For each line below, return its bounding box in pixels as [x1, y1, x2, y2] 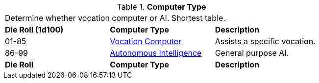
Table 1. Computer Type [117, 2, 206, 12]
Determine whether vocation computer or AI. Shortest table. [5, 13, 225, 23]
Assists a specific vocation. [215, 36, 316, 46]
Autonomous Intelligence [110, 48, 202, 58]
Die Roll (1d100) [5, 25, 64, 34]
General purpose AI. [215, 48, 289, 58]
